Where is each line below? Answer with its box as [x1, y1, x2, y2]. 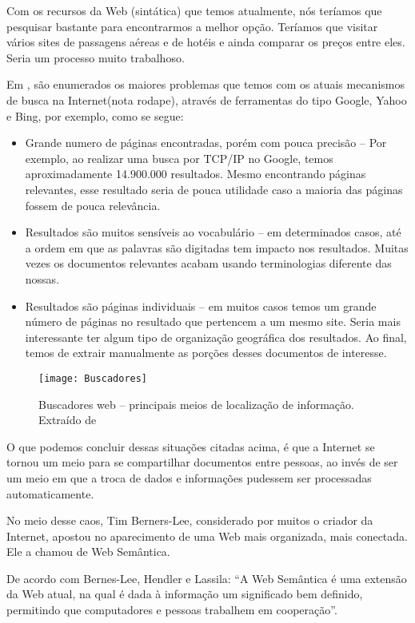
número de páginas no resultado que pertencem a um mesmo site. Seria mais [25, 313, 401, 330]
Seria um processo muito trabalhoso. [6, 49, 185, 65]
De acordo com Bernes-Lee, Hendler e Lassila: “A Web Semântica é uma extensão [6, 569, 407, 586]
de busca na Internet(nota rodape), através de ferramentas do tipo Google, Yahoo [6, 91, 407, 108]
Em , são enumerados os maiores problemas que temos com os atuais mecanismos [6, 76, 405, 93]
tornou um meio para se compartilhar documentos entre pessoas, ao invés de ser [6, 454, 398, 470]
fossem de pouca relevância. [25, 196, 161, 213]
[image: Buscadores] [38, 372, 148, 384]
